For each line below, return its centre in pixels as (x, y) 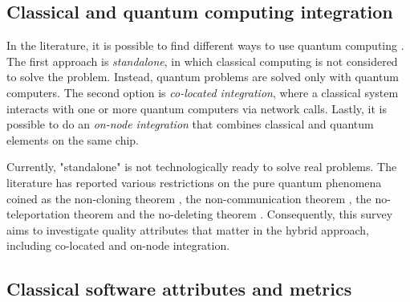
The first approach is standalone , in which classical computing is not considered (202, 61)
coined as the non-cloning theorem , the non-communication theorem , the (189, 198)
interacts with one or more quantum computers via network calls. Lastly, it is (197, 108)
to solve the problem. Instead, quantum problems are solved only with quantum (203, 77)
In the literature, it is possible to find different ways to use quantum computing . (205, 45)
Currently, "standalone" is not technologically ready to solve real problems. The (202, 167)
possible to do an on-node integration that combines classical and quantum (190, 124)
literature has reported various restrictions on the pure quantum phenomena (194, 182)
